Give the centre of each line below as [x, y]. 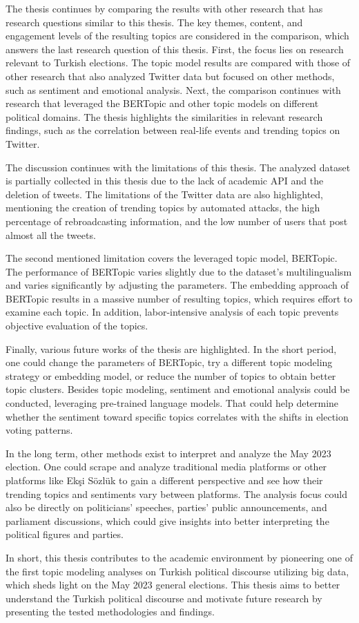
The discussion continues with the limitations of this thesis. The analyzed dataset [178, 167]
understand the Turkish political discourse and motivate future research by [164, 598]
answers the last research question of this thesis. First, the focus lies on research [175, 49]
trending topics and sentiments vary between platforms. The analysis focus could [176, 493]
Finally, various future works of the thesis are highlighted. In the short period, [171, 348]
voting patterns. [39, 430]
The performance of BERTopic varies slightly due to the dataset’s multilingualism [179, 271]
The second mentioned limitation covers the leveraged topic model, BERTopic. [172, 258]
